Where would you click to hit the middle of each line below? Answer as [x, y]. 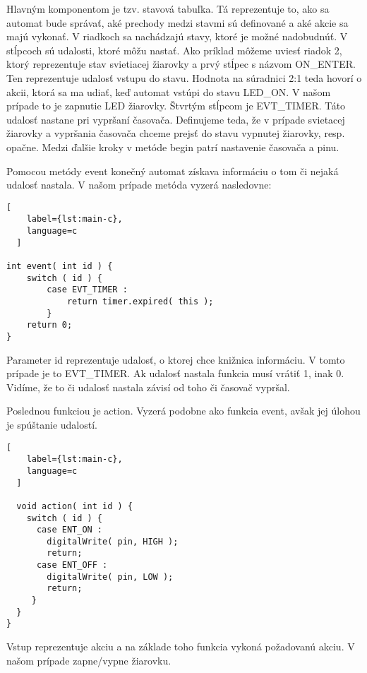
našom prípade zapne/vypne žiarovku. [89, 660]
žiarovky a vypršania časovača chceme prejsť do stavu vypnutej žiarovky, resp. [176, 133]
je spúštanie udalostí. [52, 424]
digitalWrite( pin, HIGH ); [113, 541]
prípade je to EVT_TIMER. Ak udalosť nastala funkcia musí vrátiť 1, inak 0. [175, 373]
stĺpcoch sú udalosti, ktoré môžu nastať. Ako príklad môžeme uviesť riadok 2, [174, 50]
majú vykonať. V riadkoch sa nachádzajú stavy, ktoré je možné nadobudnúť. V [177, 36]
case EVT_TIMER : [87, 290]
